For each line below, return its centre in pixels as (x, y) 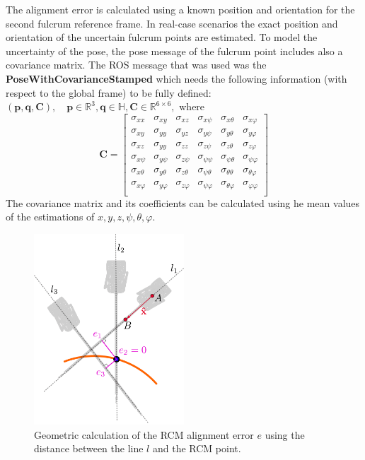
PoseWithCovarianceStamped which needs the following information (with (176, 78)
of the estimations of (50, 217)
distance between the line (89, 448)
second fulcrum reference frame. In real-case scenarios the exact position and (172, 23)
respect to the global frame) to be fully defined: (109, 92)
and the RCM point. (197, 448)
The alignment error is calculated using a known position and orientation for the (180, 9)
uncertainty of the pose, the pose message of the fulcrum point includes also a (174, 51)
